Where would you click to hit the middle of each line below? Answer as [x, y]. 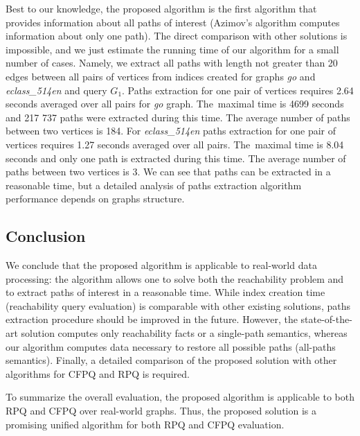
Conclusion [46, 236]
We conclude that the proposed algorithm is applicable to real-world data [161, 265]
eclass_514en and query [56, 90]
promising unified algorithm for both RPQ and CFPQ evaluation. [145, 424]
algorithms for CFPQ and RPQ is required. [98, 373]
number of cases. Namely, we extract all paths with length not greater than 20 [172, 63]
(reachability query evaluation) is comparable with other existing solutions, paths [178, 305]
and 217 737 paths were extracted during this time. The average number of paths [178, 117]
